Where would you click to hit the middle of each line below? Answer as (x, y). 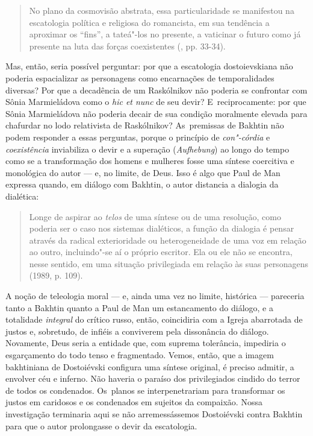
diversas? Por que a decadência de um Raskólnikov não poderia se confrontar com (156, 90)
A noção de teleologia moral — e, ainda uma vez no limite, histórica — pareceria (155, 296)
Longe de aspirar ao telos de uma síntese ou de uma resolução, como (155, 216)
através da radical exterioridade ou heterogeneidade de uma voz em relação (168, 240)
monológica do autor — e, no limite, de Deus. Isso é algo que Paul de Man (143, 172)
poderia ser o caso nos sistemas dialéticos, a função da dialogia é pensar (162, 228)
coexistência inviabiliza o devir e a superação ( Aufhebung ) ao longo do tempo (147, 149)
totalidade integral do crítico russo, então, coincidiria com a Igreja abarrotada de (154, 319)
